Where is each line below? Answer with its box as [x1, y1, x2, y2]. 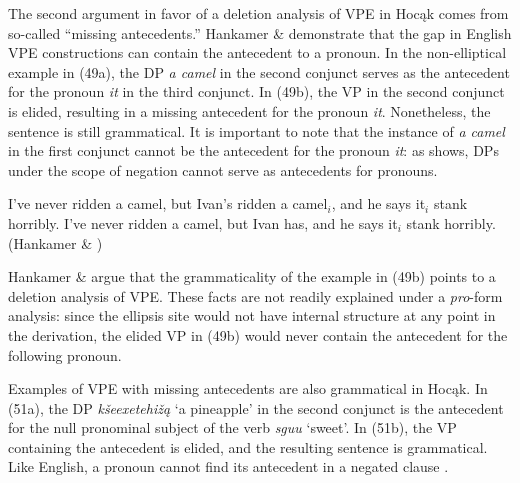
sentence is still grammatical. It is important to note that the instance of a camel [8, 120, 505, 141]
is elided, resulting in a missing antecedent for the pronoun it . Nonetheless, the [8, 100, 491, 121]
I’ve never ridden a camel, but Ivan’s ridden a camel [8, 193, 328, 214]
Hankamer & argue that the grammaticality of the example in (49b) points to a [8, 266, 496, 287]
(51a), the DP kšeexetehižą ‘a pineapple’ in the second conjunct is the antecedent [8, 397, 504, 418]
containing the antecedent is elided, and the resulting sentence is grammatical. [8, 436, 488, 457]
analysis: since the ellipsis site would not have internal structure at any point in [8, 305, 496, 326]
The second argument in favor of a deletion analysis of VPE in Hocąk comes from [8, 3, 509, 23]
